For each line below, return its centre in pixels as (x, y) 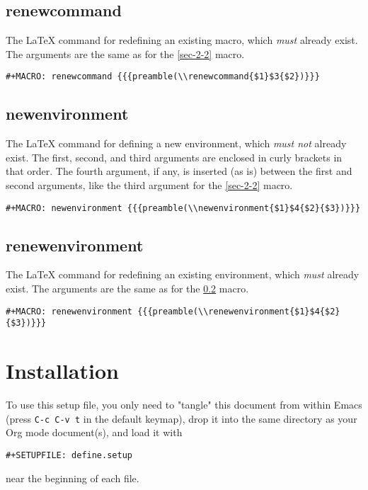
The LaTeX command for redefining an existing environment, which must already (183, 274)
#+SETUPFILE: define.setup (69, 455)
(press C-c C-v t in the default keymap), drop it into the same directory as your (182, 418)
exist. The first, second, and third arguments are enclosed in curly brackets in (174, 157)
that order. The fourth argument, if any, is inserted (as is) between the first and (179, 171)
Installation (62, 371)
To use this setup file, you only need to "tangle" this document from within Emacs (184, 405)
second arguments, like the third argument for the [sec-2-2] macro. (149, 185)
